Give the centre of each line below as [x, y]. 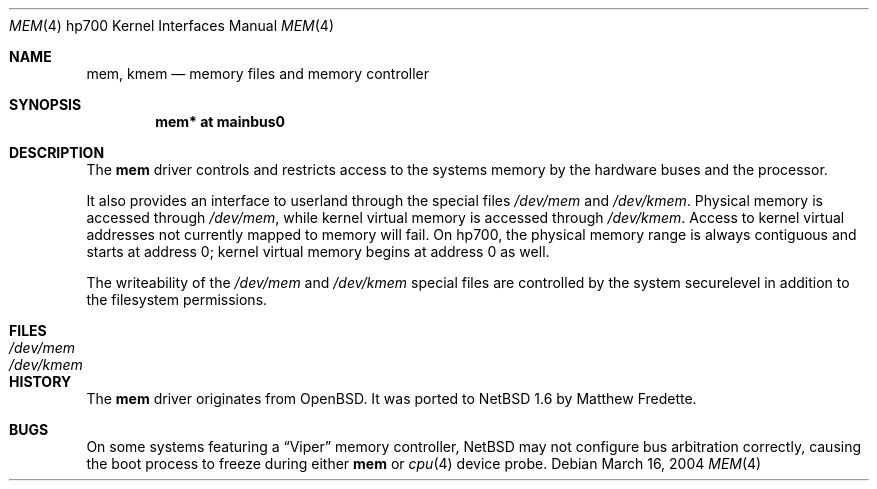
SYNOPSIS [45, 104]
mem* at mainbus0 [220, 121]
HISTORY [40, 381]
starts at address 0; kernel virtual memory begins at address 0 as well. [318, 251]
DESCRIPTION [57, 152]
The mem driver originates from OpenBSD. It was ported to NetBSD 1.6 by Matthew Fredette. [391, 398]
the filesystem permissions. [177, 299]
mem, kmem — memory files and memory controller [258, 73]
